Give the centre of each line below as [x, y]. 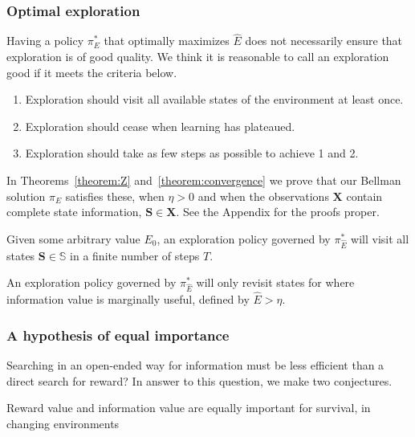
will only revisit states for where [275, 282]
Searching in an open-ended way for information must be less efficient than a [195, 364]
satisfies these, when [115, 196]
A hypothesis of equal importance [118, 335]
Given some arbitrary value [73, 238]
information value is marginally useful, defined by [128, 299]
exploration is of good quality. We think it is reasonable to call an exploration [198, 57]
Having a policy [45, 41]
